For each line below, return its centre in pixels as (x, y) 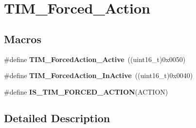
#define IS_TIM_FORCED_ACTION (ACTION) (86, 91)
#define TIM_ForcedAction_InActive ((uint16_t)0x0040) (98, 75)
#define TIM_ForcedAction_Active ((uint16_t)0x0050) (95, 59)
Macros (23, 39)
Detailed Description (57, 118)
